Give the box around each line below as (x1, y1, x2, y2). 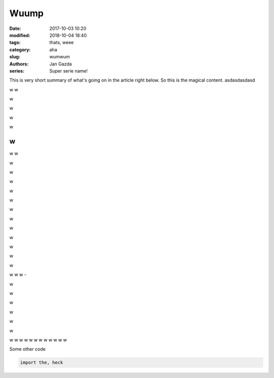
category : (9, 46, 31, 53)
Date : (9, 25, 21, 31)
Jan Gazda (49, 61, 72, 67)
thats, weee (49, 40, 74, 46)
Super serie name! (49, 67, 88, 74)
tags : (9, 40, 21, 46)
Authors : (9, 61, 29, 67)
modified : (9, 32, 30, 38)
